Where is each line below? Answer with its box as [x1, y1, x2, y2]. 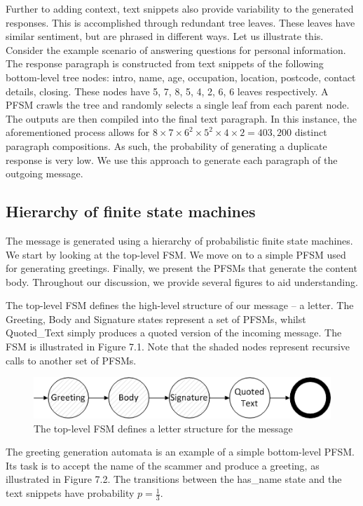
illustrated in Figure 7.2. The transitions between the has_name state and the [6, 472, 342, 486]
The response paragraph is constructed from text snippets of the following [6, 56, 324, 71]
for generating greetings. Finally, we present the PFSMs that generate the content [6, 261, 357, 275]
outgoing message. [6, 166, 83, 181]
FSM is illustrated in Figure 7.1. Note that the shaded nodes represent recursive [6, 339, 350, 354]
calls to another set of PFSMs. [6, 353, 137, 367]
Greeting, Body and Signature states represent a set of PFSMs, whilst [6, 311, 306, 326]
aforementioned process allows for [6, 125, 150, 139]
